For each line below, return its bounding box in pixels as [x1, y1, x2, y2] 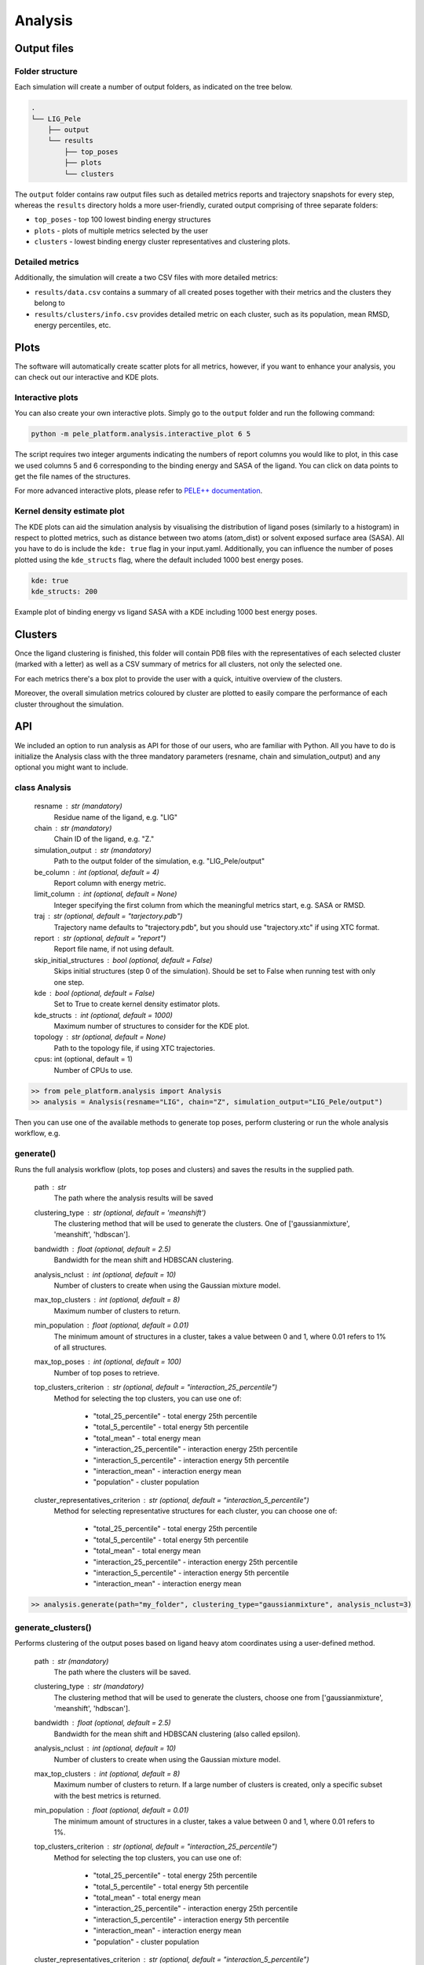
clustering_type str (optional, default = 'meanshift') [34, 1207, 207, 1218]
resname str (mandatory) [34, 802, 123, 811]
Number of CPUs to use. [53, 1065, 133, 1074]
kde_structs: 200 [31, 587, 98, 597]
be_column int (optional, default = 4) [34, 867, 160, 876]
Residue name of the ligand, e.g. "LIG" [53, 812, 178, 821]
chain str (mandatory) [34, 824, 112, 833]
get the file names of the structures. [14, 472, 131, 481]
